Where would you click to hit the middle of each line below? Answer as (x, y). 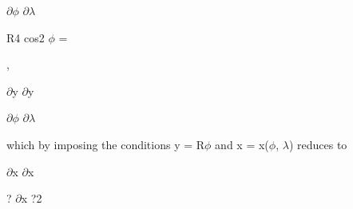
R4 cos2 (26, 37)
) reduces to (318, 144)
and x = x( (242, 144)
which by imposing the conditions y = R (106, 144)
